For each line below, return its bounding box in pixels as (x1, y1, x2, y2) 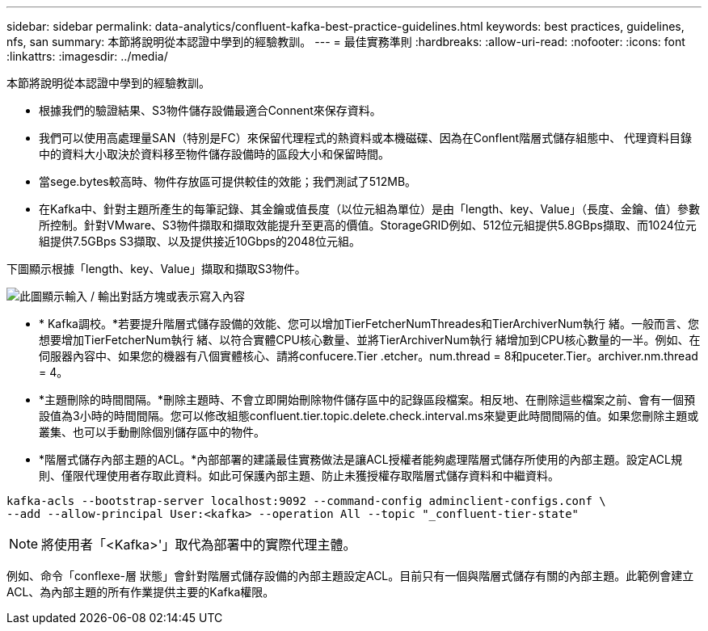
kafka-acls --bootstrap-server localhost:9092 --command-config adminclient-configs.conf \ (6, 494, 606, 507)
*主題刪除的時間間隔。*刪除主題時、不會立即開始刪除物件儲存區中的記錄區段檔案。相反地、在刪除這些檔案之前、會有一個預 (39, 393, 696, 406)
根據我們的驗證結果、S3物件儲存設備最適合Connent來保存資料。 (39, 103, 381, 117)
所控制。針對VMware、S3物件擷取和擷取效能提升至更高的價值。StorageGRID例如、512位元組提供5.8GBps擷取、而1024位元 (39, 218, 697, 232)
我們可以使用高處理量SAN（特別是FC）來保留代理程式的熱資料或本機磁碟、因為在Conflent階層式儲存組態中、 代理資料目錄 (39, 131, 693, 145)
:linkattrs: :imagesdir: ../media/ (6, 49, 168, 63)
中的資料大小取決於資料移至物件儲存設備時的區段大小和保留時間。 (39, 147, 390, 161)
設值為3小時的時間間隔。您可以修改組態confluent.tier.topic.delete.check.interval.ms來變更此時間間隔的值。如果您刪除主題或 (39, 409, 699, 423)
